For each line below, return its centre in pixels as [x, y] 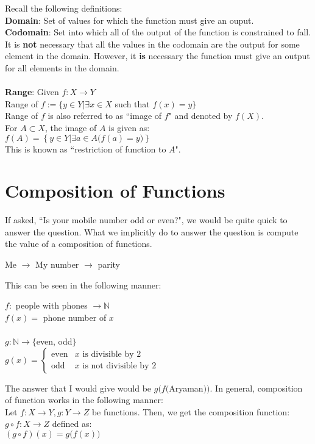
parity [109, 264]
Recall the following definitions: [64, 8]
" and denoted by [200, 116]
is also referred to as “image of [105, 116]
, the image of [71, 127]
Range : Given [32, 92]
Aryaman [186, 388]
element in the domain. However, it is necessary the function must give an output [157, 56]
